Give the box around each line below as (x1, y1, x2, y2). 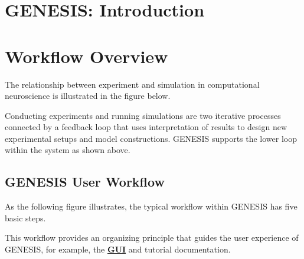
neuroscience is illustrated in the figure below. (5, 89, 171, 102)
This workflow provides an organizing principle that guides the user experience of (5, 231, 299, 244)
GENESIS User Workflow (5, 172, 165, 191)
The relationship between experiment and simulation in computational (5, 78, 260, 90)
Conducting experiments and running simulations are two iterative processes (5, 109, 281, 121)
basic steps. (5, 211, 46, 224)
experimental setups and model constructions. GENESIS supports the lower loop (5, 132, 298, 144)
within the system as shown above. (5, 144, 130, 156)
